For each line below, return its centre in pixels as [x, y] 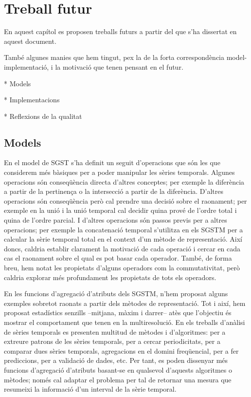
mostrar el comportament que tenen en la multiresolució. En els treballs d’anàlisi [125, 322]
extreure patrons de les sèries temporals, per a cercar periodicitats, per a [112, 341]
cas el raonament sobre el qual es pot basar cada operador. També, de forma [118, 258]
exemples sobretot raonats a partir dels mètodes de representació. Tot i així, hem [125, 303]
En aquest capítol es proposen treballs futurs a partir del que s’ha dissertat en [120, 31]
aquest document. [30, 41]
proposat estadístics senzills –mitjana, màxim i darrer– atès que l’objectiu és [118, 312]
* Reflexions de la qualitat [43, 116]
